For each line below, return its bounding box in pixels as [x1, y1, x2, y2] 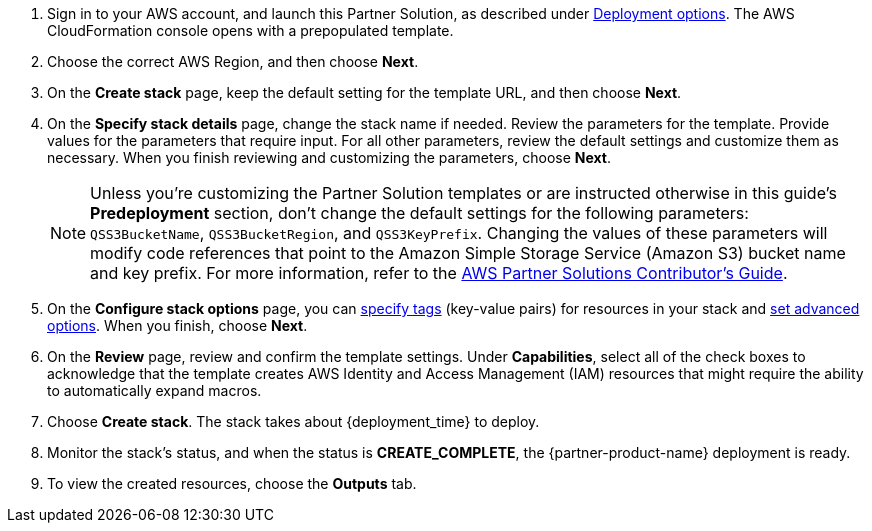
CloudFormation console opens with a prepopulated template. [47, 22, 454, 39]
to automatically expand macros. [47, 382, 262, 399]
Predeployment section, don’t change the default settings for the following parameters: [90, 203, 749, 223]
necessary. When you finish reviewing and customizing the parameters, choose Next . [47, 149, 612, 166]
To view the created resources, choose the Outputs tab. [47, 475, 417, 492]
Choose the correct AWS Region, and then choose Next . [47, 53, 419, 70]
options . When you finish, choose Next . [47, 317, 308, 334]
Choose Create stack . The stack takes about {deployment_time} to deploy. [47, 413, 540, 430]
